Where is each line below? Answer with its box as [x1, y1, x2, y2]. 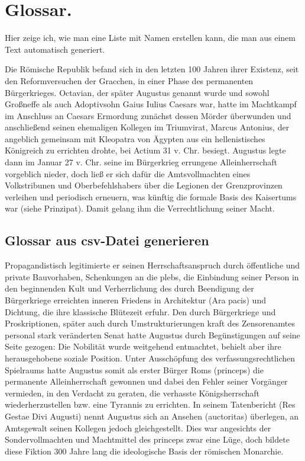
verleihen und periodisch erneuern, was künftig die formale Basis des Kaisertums [5, 190, 297, 203]
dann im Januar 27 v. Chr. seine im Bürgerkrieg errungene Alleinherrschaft [5, 156, 277, 168]
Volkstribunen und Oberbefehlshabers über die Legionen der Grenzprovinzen [5, 179, 283, 191]
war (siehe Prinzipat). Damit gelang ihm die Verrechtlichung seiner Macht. [5, 202, 275, 215]
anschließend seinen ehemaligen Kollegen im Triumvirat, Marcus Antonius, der [5, 121, 290, 133]
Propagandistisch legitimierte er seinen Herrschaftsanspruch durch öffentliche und [5, 259, 300, 271]
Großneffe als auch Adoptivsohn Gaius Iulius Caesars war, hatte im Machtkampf [5, 98, 297, 110]
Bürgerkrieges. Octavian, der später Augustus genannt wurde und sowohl [5, 86, 270, 98]
